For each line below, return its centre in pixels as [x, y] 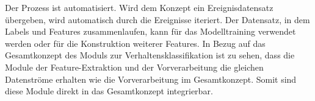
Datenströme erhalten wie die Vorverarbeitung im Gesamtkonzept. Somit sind [151, 79]
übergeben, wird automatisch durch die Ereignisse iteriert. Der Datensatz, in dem [157, 19]
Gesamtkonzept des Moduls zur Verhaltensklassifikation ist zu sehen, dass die [150, 55]
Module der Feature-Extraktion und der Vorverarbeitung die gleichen [134, 67]
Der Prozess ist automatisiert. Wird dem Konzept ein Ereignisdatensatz [139, 7]
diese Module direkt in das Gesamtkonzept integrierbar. [109, 91]
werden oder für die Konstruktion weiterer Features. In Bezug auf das [135, 43]
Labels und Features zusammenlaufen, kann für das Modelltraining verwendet [150, 31]
